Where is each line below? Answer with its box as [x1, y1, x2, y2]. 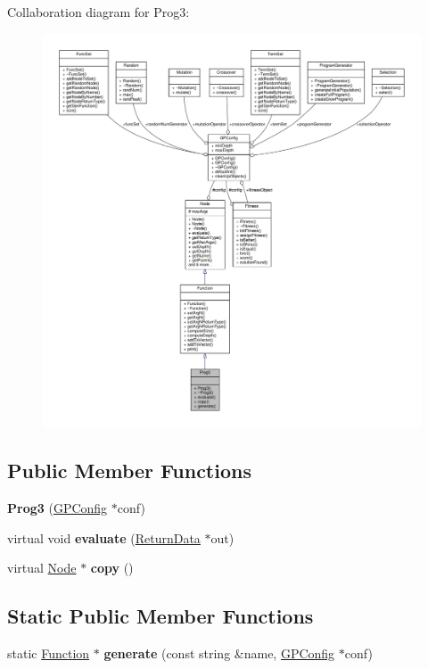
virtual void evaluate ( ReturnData [7, 528, 201, 547]
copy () [90, 558, 134, 577]
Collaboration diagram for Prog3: [7, 3, 190, 21]
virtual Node [7, 558, 77, 577]
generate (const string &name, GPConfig [103, 644, 335, 663]
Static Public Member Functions [7, 602, 314, 630]
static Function [7, 644, 90, 663]
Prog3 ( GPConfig [7, 499, 108, 517]
